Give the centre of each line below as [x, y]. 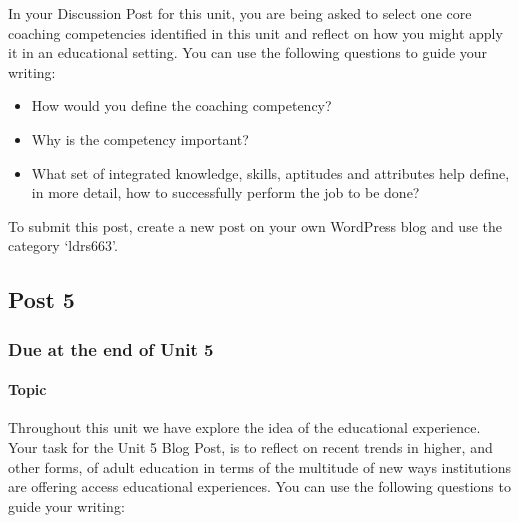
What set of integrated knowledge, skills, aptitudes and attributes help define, [270, 172]
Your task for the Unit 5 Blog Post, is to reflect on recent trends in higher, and [250, 446]
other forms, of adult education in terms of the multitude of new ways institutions [259, 466]
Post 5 [41, 299]
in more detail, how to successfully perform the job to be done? [225, 192]
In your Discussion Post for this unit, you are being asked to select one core [240, 13]
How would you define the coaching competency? [181, 105]
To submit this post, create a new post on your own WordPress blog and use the [255, 225]
